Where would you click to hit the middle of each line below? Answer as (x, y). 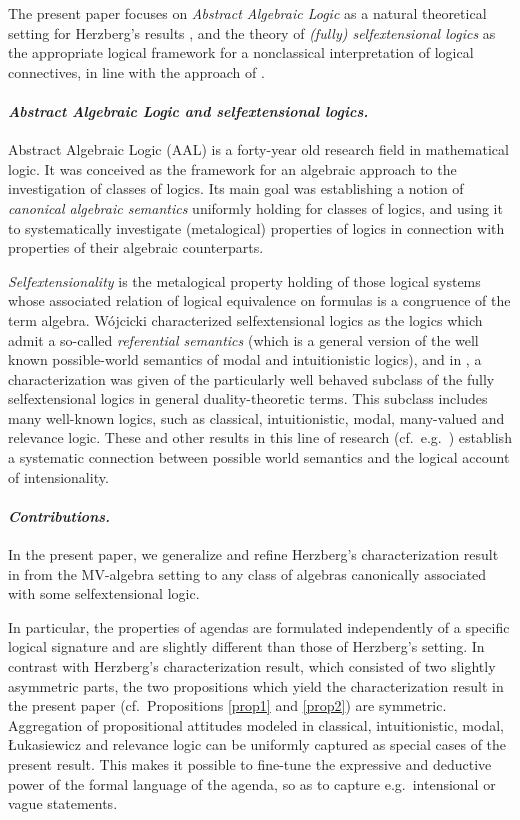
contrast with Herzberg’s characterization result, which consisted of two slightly (252, 666)
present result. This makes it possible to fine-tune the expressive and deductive (250, 764)
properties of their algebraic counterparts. (136, 247)
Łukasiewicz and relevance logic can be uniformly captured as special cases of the (257, 744)
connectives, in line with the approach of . (136, 71)
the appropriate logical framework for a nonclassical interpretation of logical (241, 52)
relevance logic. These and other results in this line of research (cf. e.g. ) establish (260, 437)
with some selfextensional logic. (104, 593)
